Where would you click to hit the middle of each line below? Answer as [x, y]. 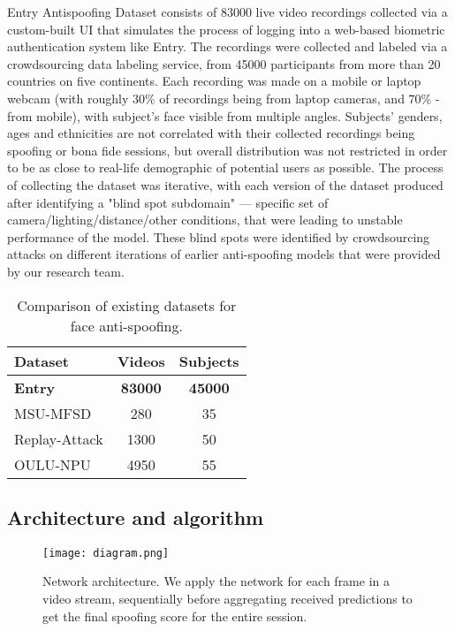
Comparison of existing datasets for [127, 305]
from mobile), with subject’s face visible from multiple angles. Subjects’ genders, [225, 115]
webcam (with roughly [68, 98]
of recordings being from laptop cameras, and [282, 98]
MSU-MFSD [53, 413]
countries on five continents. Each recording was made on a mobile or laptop [214, 81]
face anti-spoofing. [126, 325]
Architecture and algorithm [136, 517]
